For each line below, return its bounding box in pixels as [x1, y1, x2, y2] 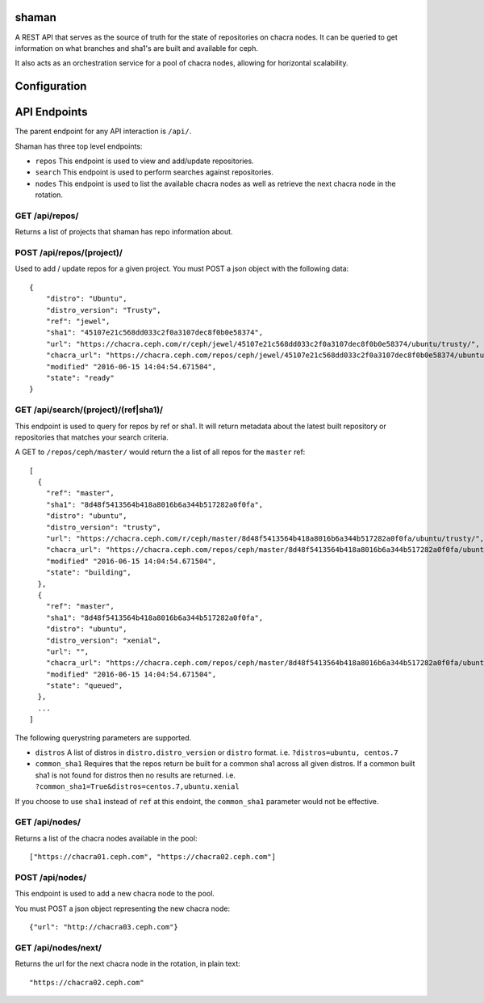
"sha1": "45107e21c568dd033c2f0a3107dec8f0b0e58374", [45, 328, 264, 337]
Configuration [15, 79, 87, 93]
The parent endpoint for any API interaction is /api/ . [15, 126, 192, 137]
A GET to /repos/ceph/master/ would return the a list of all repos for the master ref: [15, 447, 306, 457]
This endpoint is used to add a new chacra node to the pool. [15, 889, 215, 899]
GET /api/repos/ [15, 210, 79, 221]
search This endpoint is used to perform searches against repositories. [35, 167, 274, 177]
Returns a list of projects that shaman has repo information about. [15, 227, 233, 237]
